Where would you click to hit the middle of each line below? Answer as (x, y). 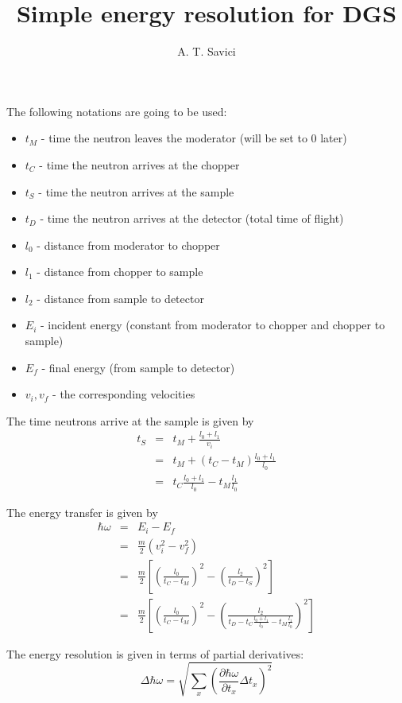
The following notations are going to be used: (117, 111)
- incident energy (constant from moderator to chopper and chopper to (213, 325)
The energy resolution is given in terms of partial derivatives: (155, 653)
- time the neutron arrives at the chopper (139, 164)
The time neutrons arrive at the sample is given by (130, 420)
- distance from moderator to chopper (128, 245)
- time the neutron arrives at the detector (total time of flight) (192, 218)
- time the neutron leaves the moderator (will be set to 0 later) (194, 138)
